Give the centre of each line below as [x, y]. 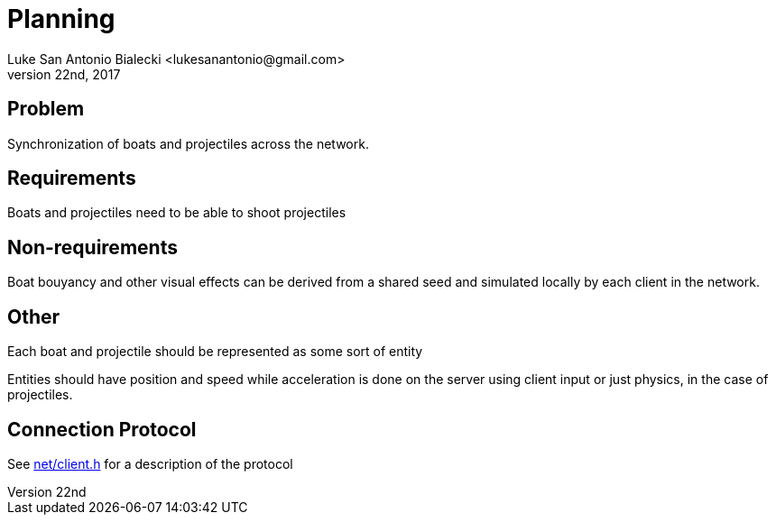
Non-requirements [92, 247]
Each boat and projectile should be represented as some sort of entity [215, 352]
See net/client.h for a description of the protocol [150, 463]
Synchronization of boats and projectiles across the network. [188, 143]
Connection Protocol [102, 429]
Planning [61, 19]
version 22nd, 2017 [64, 74]
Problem [46, 109]
